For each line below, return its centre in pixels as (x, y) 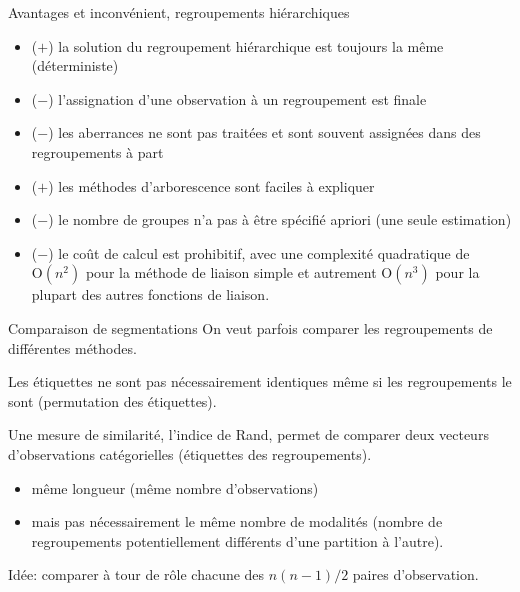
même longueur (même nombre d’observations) (175, 487)
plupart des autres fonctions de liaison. (150, 294)
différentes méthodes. (72, 347)
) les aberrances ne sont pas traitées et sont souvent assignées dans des (264, 132)
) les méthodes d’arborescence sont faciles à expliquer (211, 185)
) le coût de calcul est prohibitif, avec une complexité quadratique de (259, 252)
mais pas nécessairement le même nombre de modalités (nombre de (237, 521)
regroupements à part (97, 151)
